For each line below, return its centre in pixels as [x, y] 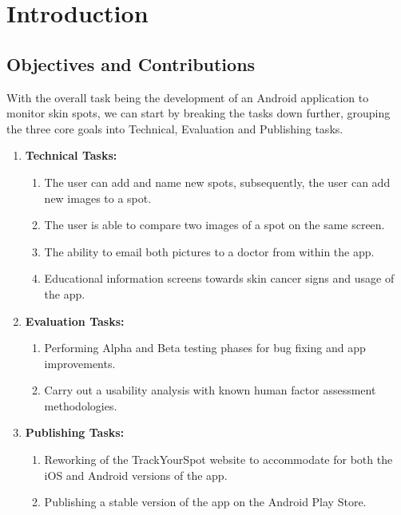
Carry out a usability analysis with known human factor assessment [210, 390]
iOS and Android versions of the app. [136, 475]
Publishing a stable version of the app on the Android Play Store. [205, 502]
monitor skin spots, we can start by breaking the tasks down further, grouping [199, 113]
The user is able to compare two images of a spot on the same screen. [214, 225]
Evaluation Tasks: [75, 321]
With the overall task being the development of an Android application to [188, 97]
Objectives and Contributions [131, 63]
